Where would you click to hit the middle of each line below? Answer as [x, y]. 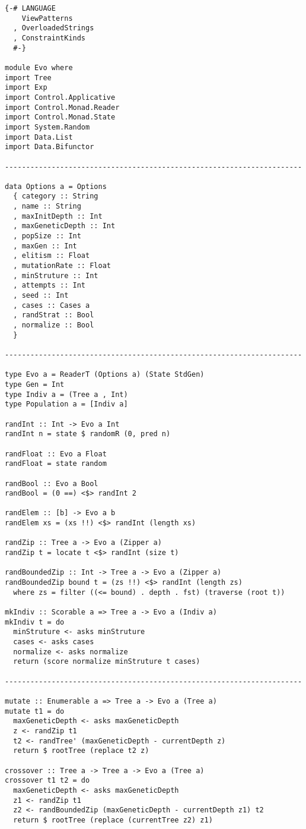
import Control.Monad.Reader [62, 107]
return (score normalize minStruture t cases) [107, 662]
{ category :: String [56, 196]
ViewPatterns [47, 18]
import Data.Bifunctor [50, 147]
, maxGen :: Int [45, 246]
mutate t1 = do [35, 711]
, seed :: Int [41, 296]
